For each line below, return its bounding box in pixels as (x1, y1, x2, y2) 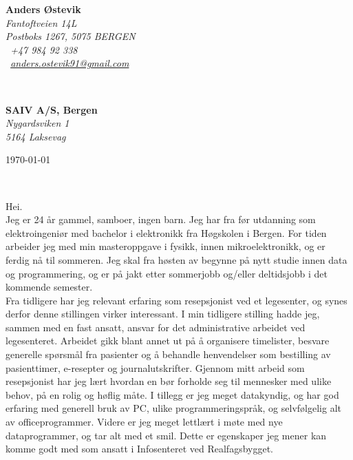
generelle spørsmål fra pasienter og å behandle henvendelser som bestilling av (6, 347, 331, 362)
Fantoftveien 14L (6, 15, 77, 30)
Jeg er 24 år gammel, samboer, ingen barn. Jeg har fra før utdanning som (6, 212, 316, 227)
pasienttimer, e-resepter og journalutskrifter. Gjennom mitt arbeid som (6, 360, 305, 375)
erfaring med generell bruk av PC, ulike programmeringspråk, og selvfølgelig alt (6, 401, 341, 415)
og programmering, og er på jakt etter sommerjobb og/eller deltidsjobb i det (6, 266, 328, 280)
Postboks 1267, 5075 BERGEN (6, 29, 136, 43)
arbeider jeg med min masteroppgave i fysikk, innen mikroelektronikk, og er (6, 239, 325, 253)
